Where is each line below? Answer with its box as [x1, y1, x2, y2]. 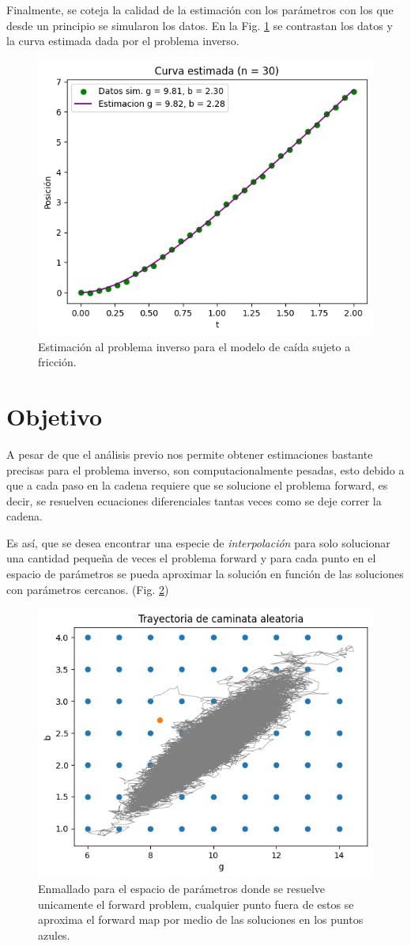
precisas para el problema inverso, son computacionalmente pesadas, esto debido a [6, 461, 405, 478]
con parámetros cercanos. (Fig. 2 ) [6, 581, 169, 597]
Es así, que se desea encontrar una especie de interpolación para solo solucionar [6, 534, 390, 551]
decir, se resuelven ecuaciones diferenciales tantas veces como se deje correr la [6, 492, 382, 509]
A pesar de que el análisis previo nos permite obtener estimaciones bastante [6, 445, 373, 462]
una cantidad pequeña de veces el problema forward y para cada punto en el [6, 550, 376, 566]
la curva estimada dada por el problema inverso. [6, 32, 239, 49]
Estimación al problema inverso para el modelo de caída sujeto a [38, 338, 351, 354]
